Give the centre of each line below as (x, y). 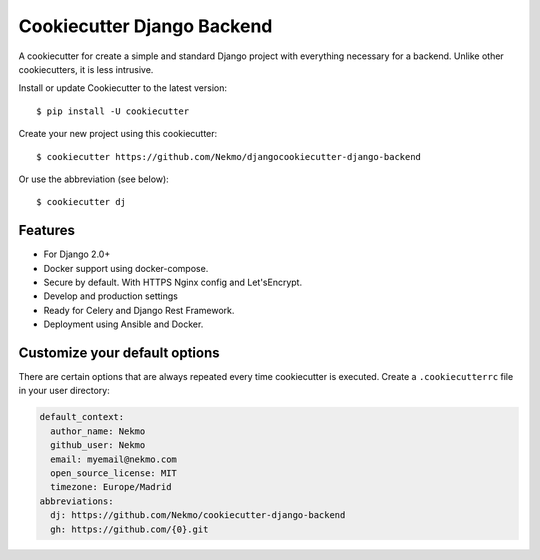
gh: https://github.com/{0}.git (129, 529)
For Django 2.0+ (77, 254)
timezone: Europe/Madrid (111, 487)
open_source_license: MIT (113, 473)
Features (46, 230)
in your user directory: (64, 391)
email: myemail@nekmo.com (113, 459)
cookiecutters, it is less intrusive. (86, 69)
